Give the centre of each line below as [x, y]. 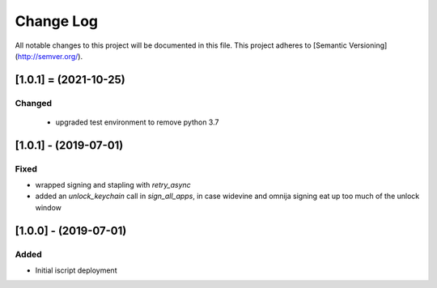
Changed [34, 103]
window [49, 207]
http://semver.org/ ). [50, 56]
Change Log [57, 21]
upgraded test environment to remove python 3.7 [137, 122]
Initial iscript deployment [76, 270]
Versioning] [368, 45]
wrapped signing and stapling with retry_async [113, 185]
